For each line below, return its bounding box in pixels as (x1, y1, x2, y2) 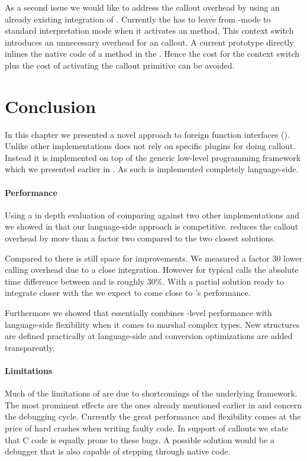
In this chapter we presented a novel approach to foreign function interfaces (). (5, 128, 290, 140)
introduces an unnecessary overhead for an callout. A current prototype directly (5, 36, 294, 48)
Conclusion (5, 94, 96, 118)
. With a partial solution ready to (162, 275, 285, 287)
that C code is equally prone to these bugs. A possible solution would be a (5, 433, 274, 446)
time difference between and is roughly (5, 275, 145, 287)
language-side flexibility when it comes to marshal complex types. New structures (5, 318, 300, 330)
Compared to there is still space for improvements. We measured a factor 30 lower (5, 252, 303, 264)
